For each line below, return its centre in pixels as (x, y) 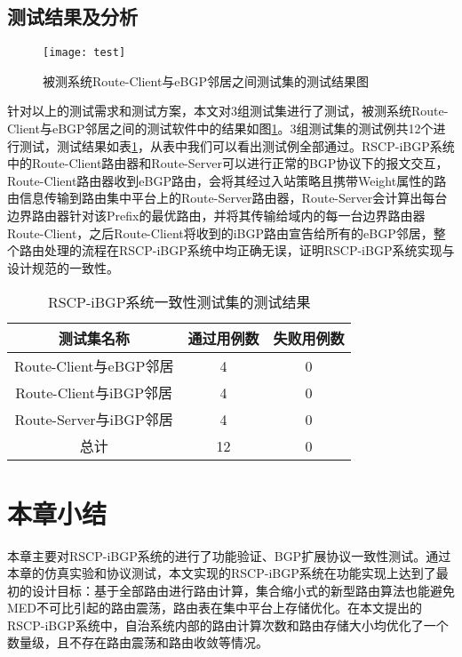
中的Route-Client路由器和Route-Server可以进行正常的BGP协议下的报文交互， (228, 163)
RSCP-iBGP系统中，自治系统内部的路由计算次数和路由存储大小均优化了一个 (228, 625)
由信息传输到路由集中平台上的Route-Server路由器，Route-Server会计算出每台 (227, 198)
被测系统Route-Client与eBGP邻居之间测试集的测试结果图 (206, 80)
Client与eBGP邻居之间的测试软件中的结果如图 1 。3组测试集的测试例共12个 (220, 128)
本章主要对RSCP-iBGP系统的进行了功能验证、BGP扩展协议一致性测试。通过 (229, 555)
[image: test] (84, 53)
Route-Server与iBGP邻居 (94, 420)
